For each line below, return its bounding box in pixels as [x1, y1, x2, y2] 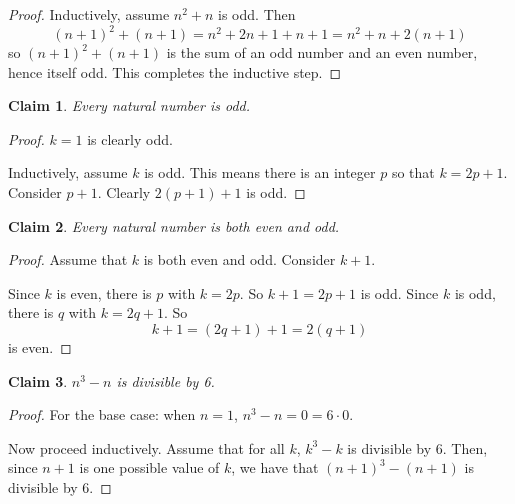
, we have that [231, 457, 319, 478]
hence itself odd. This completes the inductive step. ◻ [8, 61, 342, 82]
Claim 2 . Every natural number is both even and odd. [8, 215, 340, 236]
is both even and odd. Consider [143, 249, 336, 270]
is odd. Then [218, 4, 296, 24]
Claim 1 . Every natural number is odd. [8, 95, 251, 116]
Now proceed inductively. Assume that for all [8, 437, 285, 458]
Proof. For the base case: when [8, 404, 196, 425]
